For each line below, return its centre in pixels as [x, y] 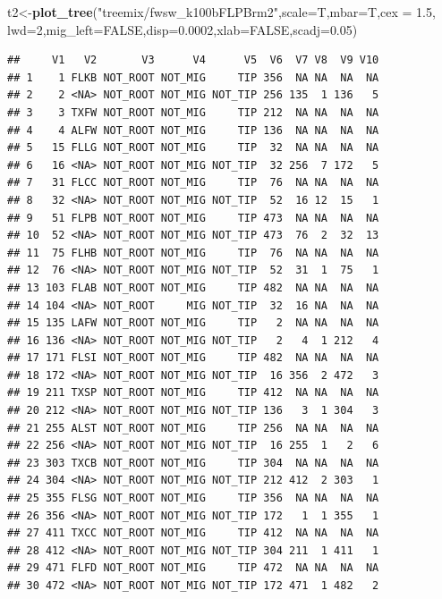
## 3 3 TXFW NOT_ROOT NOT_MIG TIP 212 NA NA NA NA [193, 112]
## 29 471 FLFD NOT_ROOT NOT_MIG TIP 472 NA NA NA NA [193, 568]
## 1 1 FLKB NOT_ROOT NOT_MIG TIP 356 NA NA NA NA [193, 77]
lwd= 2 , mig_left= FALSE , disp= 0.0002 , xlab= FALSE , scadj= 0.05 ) [183, 29]
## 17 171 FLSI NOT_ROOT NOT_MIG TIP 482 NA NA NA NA [193, 358]
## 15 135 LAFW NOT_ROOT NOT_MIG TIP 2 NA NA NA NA [193, 323]
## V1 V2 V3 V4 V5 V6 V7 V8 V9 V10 [193, 60]
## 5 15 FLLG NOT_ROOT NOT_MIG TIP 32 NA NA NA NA [193, 148]
